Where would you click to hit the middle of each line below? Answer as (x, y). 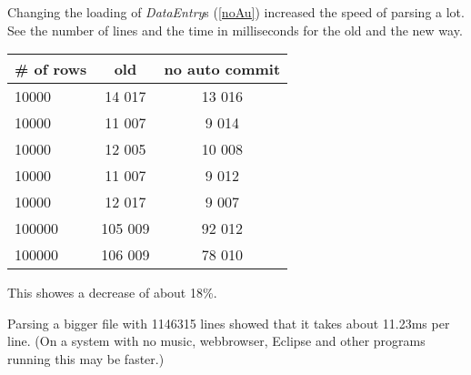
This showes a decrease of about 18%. (112, 293)
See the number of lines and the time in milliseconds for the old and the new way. (235, 30)
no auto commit (222, 69)
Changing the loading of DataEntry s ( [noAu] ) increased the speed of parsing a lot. (236, 12)
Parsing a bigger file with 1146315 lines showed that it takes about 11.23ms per (229, 323)
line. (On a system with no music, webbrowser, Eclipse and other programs (216, 341)
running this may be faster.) (86, 358)
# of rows (51, 69)
